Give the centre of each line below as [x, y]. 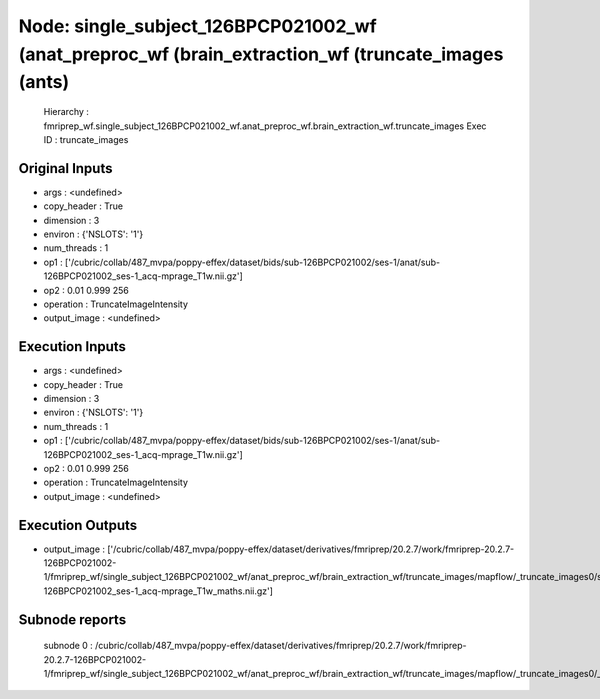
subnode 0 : [68, 646]
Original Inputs [65, 168]
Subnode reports [72, 619]
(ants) [44, 82]
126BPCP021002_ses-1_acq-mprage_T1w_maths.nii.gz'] [158, 591]
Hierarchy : [66, 112]
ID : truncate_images [86, 139]
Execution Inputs [72, 346]
